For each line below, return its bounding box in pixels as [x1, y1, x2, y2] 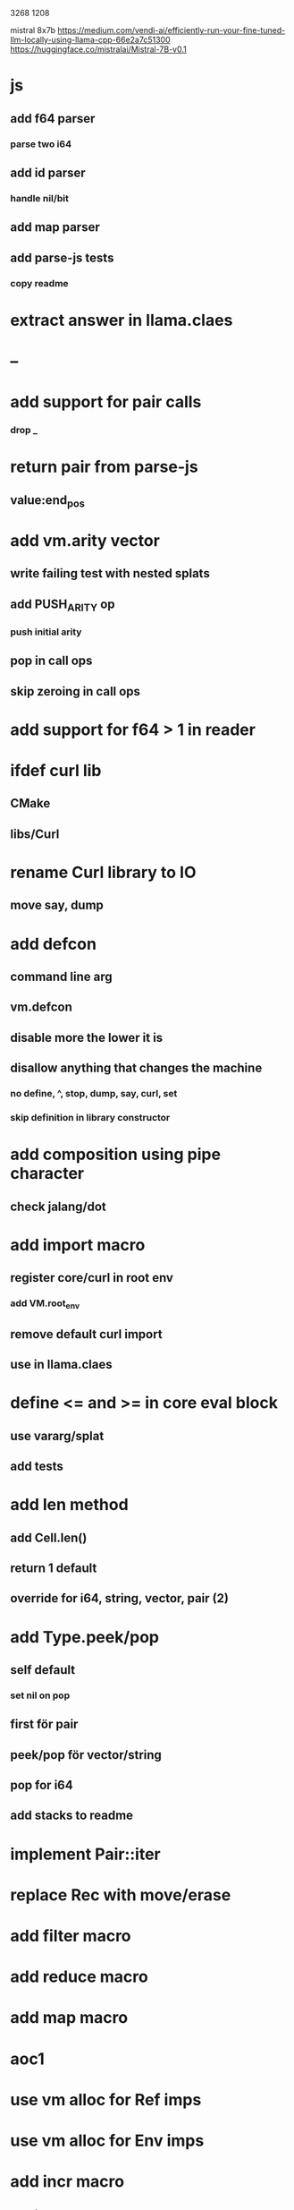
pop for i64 [10, 1778, 74, 1793]
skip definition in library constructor [10, 1111, 171, 1123]
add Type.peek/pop [10, 1626, 160, 1647]
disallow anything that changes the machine [10, 1061, 263, 1076]
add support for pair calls [10, 392, 202, 413]
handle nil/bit [10, 192, 70, 204]
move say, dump [10, 898, 104, 913]
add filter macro [10, 1926, 132, 1946]
